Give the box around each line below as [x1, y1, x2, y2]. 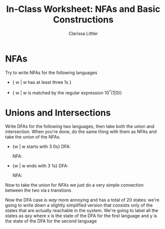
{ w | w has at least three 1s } [12, 79, 72, 85]
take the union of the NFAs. [5, 134, 61, 140]
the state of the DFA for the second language [5, 218, 97, 224]
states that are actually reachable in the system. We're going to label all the [5, 208, 159, 214]
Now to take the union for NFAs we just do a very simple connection [5, 182, 144, 188]
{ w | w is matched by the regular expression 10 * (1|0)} [12, 88, 122, 95]
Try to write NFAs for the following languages [5, 70, 98, 76]
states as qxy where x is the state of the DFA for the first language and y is [5, 213, 158, 219]
